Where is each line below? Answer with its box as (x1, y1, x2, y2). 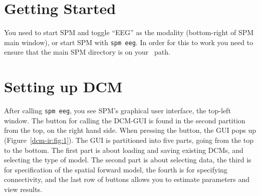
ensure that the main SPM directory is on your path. (4, 47, 170, 57)
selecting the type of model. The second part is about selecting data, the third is (4, 154, 251, 165)
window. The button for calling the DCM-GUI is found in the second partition (4, 115, 245, 125)
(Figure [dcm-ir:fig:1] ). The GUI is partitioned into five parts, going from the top (4, 134, 254, 145)
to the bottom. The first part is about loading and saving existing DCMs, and (4, 144, 243, 155)
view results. (4, 183, 43, 194)
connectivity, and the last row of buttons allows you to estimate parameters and (4, 174, 250, 184)
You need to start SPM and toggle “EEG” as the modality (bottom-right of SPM (4, 27, 254, 38)
